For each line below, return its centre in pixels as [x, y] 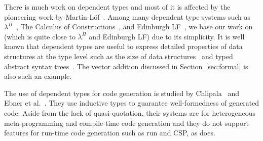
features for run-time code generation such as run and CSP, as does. [110, 133]
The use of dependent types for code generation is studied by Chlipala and [122, 93]
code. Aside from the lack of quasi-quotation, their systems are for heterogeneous [130, 112]
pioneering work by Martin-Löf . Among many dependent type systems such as [127, 16]
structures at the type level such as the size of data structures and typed [119, 56]
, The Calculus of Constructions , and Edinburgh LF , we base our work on [135, 27]
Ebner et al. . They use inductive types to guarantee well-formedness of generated [132, 103]
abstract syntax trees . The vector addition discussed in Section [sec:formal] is [126, 66]
